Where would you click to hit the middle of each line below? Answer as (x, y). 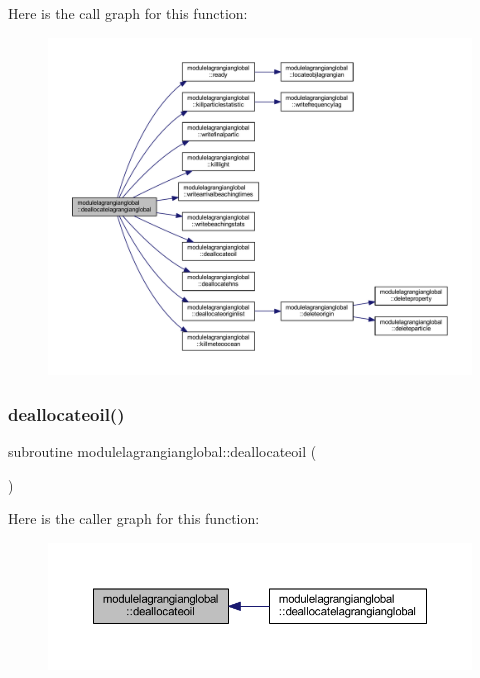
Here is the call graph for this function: (128, 13)
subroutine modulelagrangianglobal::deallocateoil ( (162, 451)
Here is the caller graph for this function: (134, 518)
